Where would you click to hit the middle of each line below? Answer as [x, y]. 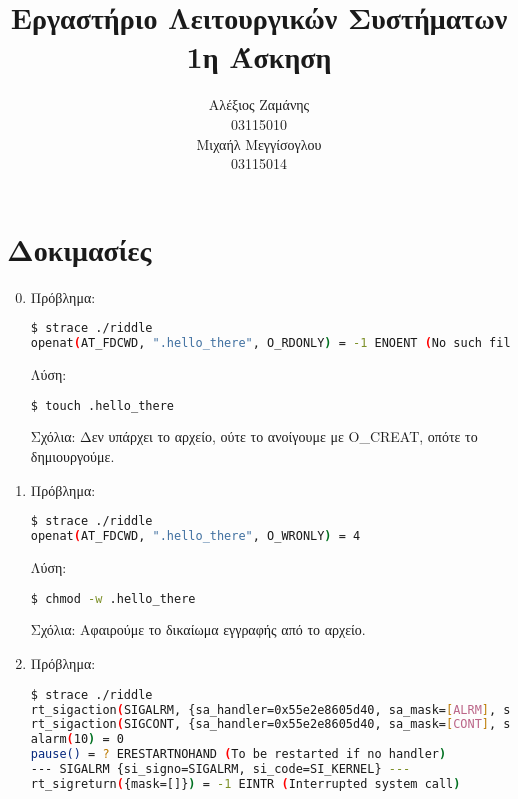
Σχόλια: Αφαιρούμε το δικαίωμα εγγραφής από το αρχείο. [198, 629]
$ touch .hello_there [102, 405]
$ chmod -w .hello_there [113, 598]
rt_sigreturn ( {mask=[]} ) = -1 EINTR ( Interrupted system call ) [245, 783]
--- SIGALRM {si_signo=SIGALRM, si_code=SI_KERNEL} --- [220, 769]
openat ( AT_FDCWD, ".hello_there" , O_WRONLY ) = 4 [195, 536]
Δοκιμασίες [79, 248]
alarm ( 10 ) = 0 [77, 739]
